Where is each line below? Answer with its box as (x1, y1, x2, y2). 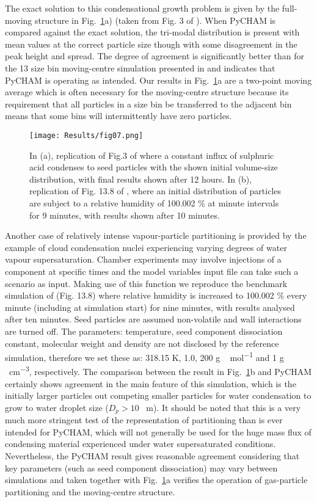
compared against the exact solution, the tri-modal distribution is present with (5, 26, 300, 38)
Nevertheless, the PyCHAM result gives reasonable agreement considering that (5, 449, 300, 462)
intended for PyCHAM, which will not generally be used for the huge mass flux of (5, 425, 312, 438)
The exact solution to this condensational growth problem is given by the (5, 2, 280, 14)
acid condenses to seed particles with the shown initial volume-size (29, 161, 278, 173)
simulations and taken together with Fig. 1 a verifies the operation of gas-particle (5, 473, 308, 486)
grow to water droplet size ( (5, 401, 109, 413)
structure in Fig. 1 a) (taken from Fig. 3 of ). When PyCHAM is (34, 13, 276, 26)
